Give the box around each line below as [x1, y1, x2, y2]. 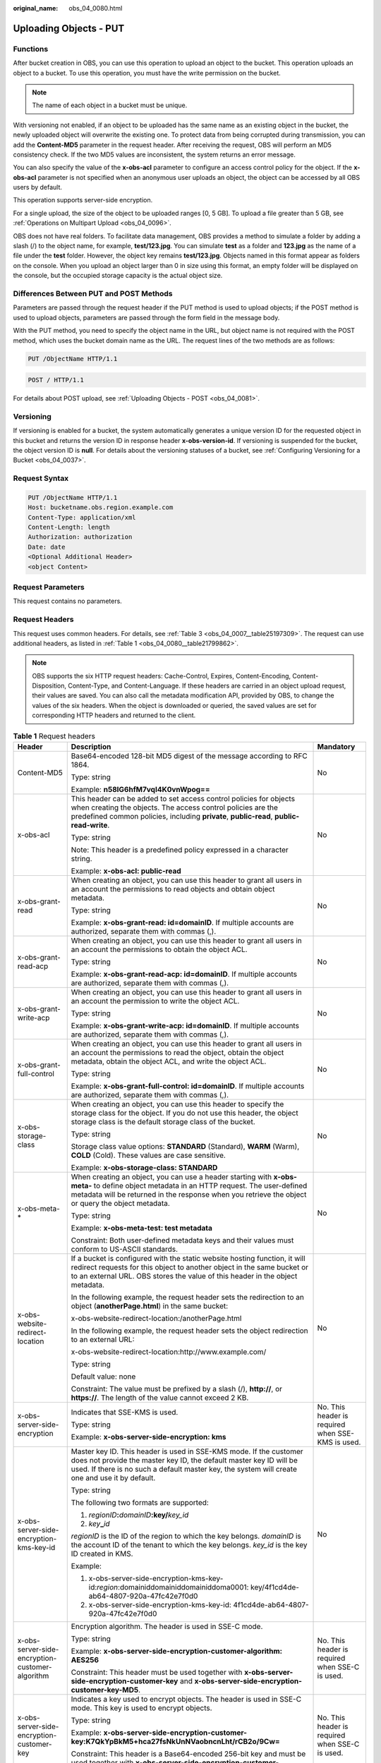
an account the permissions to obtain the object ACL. [71, 945, 248, 955]
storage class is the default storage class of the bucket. [71, 1117, 255, 1127]
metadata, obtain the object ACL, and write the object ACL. [71, 1056, 267, 1066]
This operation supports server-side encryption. [13, 196, 153, 205]
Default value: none [71, 1372, 136, 1381]
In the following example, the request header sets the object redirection [71, 1326, 308, 1336]
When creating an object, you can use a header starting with [71, 1172, 272, 1182]
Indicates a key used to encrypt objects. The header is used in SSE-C [71, 1695, 302, 1704]
